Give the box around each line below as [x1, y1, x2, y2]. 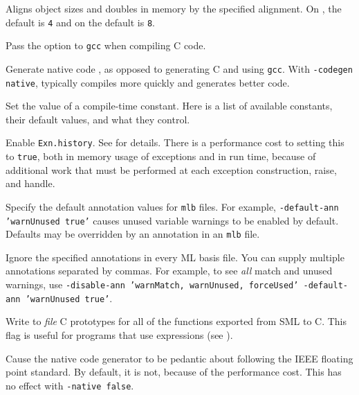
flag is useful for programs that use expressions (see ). [6, 327, 233, 342]
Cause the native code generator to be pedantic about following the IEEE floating [6, 351, 353, 365]
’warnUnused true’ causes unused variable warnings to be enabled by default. [6, 213, 339, 227]
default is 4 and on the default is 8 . [6, 15, 155, 29]
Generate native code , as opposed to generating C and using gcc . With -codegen [6, 61, 353, 76]
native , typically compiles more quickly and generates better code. [6, 75, 290, 89]
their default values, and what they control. [6, 112, 190, 126]
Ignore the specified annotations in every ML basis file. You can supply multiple [6, 249, 344, 264]
